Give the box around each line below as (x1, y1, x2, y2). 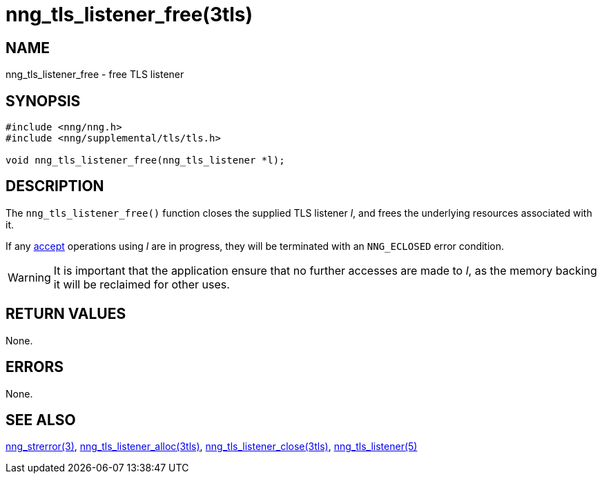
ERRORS (6, 358, 64, 376)
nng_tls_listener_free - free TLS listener (6, 68, 184, 81)
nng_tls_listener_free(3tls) (6, 3, 253, 26)
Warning (8, 270, 51, 284)
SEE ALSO (6, 411, 76, 429)
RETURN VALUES (6, 305, 126, 323)
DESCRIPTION (6, 177, 104, 195)
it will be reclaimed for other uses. (53, 277, 230, 291)
